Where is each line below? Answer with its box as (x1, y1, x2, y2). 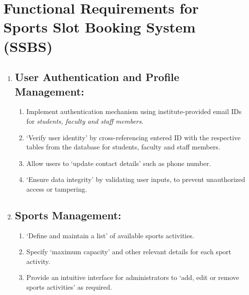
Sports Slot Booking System (3, 17, 196, 37)
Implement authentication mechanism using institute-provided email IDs (26, 106, 242, 116)
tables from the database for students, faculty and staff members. (26, 142, 220, 152)
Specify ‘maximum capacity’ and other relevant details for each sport (26, 246, 232, 257)
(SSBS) (3, 36, 53, 56)
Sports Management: (15, 207, 122, 222)
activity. (26, 256, 50, 266)
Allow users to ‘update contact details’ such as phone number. (26, 158, 211, 168)
